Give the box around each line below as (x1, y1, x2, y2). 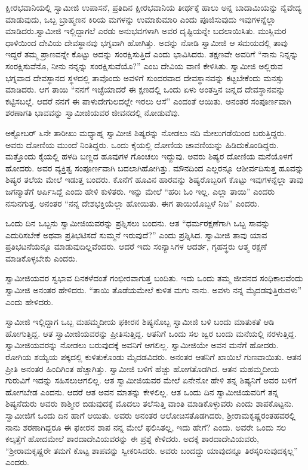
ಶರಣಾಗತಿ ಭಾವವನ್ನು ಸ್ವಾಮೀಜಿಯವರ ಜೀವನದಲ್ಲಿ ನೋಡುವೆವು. (5, 106, 180, 119)
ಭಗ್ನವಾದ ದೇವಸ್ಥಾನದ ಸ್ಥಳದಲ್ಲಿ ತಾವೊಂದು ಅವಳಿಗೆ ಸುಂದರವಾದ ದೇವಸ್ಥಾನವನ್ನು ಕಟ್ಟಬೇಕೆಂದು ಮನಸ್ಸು (5, 71, 284, 84)
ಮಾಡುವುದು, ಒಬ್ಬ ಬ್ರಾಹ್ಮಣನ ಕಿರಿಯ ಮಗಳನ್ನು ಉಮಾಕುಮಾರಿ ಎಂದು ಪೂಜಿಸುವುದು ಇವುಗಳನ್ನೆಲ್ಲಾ (5, 13, 276, 25)
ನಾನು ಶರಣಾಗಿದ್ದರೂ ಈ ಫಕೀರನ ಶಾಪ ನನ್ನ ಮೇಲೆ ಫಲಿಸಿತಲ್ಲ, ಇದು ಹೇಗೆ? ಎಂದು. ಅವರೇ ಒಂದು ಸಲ (5, 420, 287, 433)
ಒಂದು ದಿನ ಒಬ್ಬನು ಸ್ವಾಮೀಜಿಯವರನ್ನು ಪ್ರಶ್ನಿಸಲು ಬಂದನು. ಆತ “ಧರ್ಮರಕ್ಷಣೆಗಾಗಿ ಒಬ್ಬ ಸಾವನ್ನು (5, 217, 270, 229)
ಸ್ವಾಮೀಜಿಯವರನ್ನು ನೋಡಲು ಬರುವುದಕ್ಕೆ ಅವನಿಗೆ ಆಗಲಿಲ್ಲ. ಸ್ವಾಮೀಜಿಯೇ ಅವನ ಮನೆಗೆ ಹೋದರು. (5, 339, 279, 351)
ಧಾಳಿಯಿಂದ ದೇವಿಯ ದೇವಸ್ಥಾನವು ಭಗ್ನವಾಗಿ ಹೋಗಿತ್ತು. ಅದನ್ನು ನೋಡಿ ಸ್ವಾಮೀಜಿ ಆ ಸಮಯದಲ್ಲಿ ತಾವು (5, 36, 288, 48)
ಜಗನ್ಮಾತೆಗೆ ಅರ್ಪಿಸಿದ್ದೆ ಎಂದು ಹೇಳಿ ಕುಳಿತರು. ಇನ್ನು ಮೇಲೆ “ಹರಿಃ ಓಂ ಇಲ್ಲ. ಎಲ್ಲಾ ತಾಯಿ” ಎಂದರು (5, 185, 275, 197)
